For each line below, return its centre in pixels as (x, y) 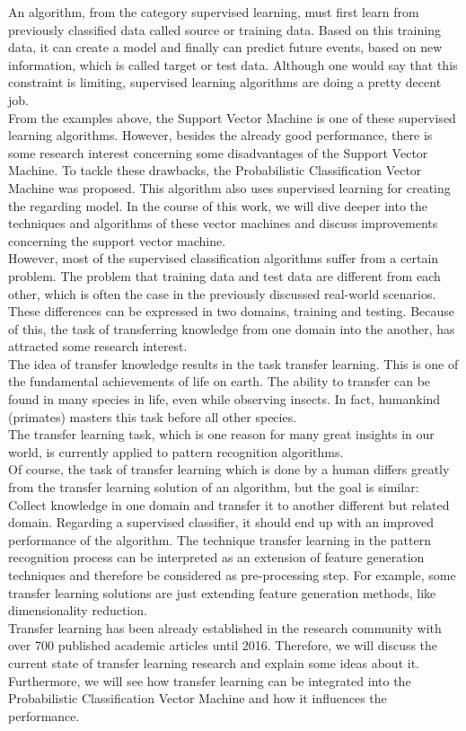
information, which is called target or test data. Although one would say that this (233, 64)
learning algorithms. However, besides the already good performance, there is (220, 135)
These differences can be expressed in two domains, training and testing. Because (232, 311)
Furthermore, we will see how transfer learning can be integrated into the (210, 680)
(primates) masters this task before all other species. (153, 416)
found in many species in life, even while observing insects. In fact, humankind (224, 399)
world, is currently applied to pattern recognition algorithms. (176, 451)
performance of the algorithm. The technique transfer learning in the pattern (220, 539)
